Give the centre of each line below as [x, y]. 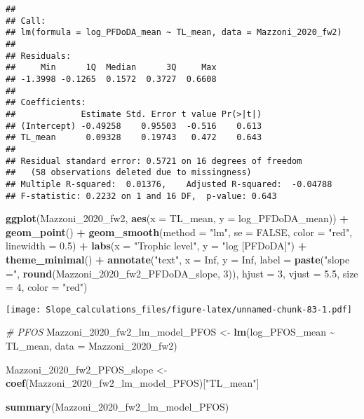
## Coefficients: [46, 103]
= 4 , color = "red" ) [47, 287]
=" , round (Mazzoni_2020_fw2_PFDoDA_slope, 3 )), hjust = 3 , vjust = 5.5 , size [182, 273]
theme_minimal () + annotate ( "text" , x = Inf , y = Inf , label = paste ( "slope [178, 259]
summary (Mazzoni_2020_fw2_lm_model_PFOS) [117, 406]
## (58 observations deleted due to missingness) [129, 173]
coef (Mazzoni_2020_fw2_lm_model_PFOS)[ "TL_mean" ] [133, 383]
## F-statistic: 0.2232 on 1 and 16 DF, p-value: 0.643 [141, 196]
